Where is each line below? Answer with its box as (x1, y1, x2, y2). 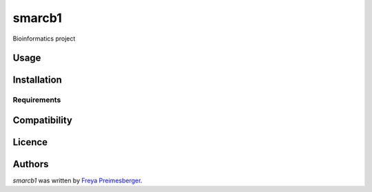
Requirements (12, 95, 61, 105)
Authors (12, 158, 49, 170)
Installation (12, 74, 62, 86)
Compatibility (12, 114, 72, 126)
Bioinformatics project (12, 34, 76, 43)
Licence (12, 136, 48, 148)
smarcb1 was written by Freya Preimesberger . (12, 176, 143, 185)
